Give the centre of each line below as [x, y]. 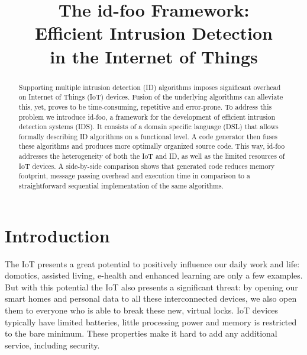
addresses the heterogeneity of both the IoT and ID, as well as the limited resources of [152, 156]
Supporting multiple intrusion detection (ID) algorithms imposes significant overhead [150, 87]
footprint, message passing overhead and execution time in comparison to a [134, 176]
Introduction [57, 235]
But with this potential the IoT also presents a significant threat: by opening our [151, 287]
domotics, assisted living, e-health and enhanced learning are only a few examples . [154, 275]
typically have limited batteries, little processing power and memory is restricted [151, 322]
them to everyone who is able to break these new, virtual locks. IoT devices [141, 310]
